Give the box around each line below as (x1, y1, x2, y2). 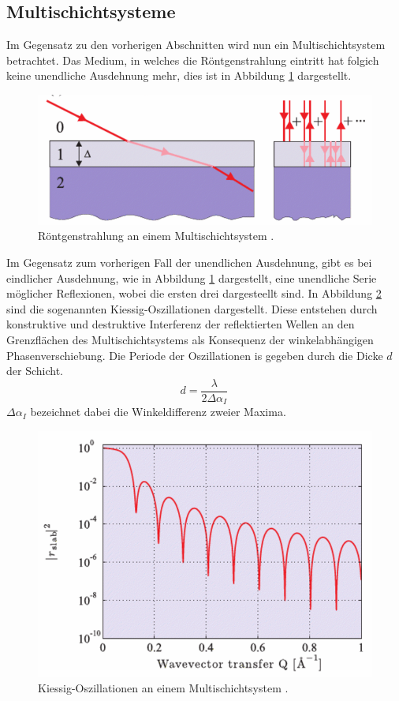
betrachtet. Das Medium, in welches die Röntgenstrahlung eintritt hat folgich (6, 51, 379, 68)
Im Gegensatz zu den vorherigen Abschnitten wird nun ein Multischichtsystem (6, 36, 386, 53)
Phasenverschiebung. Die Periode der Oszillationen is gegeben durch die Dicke (6, 347, 383, 363)
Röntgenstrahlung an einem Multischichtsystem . (38, 227, 274, 244)
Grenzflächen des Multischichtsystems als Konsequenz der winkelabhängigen (6, 331, 374, 347)
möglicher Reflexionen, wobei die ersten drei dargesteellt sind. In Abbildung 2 (6, 285, 382, 302)
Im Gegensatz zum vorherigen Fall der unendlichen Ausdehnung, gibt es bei (6, 254, 372, 271)
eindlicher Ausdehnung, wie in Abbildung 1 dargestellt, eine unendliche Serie (6, 269, 377, 286)
